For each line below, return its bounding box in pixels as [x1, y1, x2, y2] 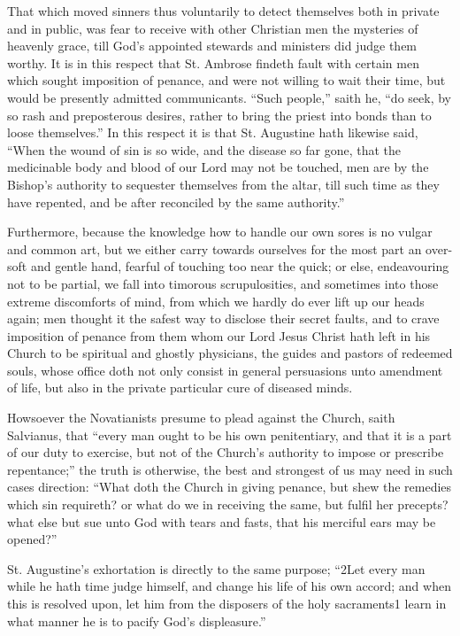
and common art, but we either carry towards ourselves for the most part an [7, 239, 422, 258]
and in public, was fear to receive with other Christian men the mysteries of [7, 19, 418, 37]
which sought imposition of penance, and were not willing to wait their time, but [7, 71, 446, 89]
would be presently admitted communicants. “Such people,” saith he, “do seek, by [7, 88, 451, 106]
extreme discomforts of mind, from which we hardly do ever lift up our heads [7, 291, 425, 310]
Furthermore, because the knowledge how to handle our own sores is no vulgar [7, 222, 433, 241]
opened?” [7, 530, 57, 548]
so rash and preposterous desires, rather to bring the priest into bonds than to [7, 105, 432, 124]
